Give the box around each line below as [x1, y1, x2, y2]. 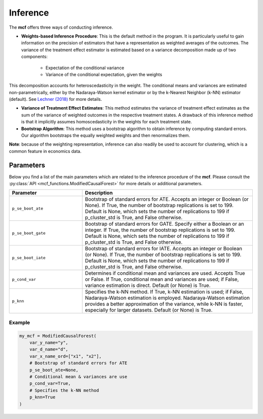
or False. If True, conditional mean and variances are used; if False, [85, 276, 239, 283]
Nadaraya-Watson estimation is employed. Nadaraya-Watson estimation [85, 295, 250, 302]
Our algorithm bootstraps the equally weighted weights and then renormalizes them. [21, 133, 190, 138]
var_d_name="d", [29, 346, 68, 352]
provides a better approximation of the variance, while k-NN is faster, [85, 301, 244, 307]
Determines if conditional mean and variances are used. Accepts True [85, 270, 245, 277]
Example [9, 319, 30, 326]
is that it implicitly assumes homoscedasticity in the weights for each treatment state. [21, 119, 192, 125]
